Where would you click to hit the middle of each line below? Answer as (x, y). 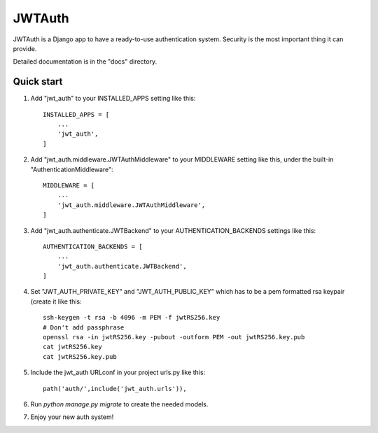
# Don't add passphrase (84, 327)
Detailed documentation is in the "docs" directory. (85, 62)
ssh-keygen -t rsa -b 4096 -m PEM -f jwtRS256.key (132, 318)
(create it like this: (56, 301)
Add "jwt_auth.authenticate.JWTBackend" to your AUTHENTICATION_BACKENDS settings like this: (173, 230)
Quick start (38, 81)
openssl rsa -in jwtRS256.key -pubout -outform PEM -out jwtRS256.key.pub (174, 337)
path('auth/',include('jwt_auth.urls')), (115, 389)
